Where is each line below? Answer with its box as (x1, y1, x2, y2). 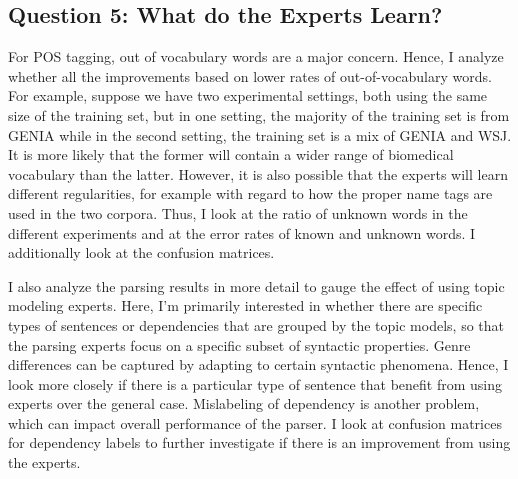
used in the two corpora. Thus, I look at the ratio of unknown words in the (8, 202, 468, 223)
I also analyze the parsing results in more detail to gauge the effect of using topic (8, 275, 505, 296)
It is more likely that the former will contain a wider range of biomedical (8, 144, 454, 165)
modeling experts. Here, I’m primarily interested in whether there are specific (8, 295, 483, 316)
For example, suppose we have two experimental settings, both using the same (8, 85, 488, 106)
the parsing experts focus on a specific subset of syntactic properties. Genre (8, 334, 471, 355)
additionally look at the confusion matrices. (8, 242, 275, 263)
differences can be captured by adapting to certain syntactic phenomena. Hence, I (8, 354, 509, 375)
